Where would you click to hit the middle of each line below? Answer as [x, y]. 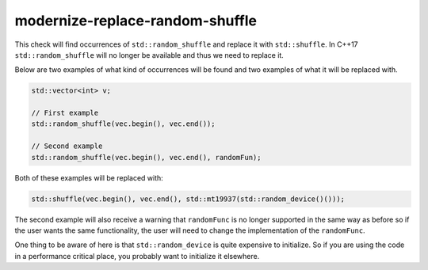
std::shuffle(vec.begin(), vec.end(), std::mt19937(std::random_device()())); [188, 199]
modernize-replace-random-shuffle [136, 21]
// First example [65, 113]
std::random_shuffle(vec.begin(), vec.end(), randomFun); [146, 157]
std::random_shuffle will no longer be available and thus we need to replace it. [149, 55]
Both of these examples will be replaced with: [89, 177]
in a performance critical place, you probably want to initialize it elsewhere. [137, 256]
